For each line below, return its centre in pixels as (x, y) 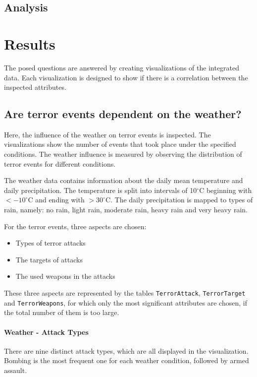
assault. (16, 370)
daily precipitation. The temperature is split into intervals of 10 (101, 190)
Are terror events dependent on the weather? (123, 114)
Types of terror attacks (51, 243)
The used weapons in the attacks (65, 276)
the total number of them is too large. (62, 312)
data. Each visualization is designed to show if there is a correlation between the (126, 77)
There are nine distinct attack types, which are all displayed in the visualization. (126, 350)
